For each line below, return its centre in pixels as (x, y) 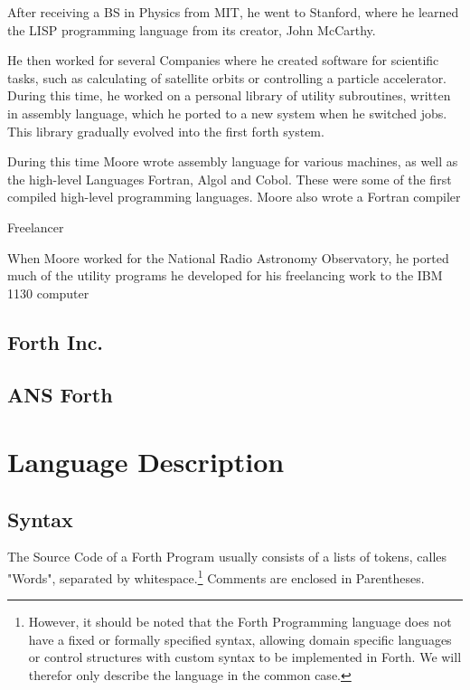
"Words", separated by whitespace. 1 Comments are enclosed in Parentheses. (216, 577)
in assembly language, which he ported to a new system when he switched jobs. (227, 113)
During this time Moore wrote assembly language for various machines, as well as (233, 161)
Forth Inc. (56, 341)
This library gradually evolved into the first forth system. (166, 131)
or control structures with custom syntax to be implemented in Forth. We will (245, 657)
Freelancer (36, 227)
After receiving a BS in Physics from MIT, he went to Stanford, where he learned (233, 12)
